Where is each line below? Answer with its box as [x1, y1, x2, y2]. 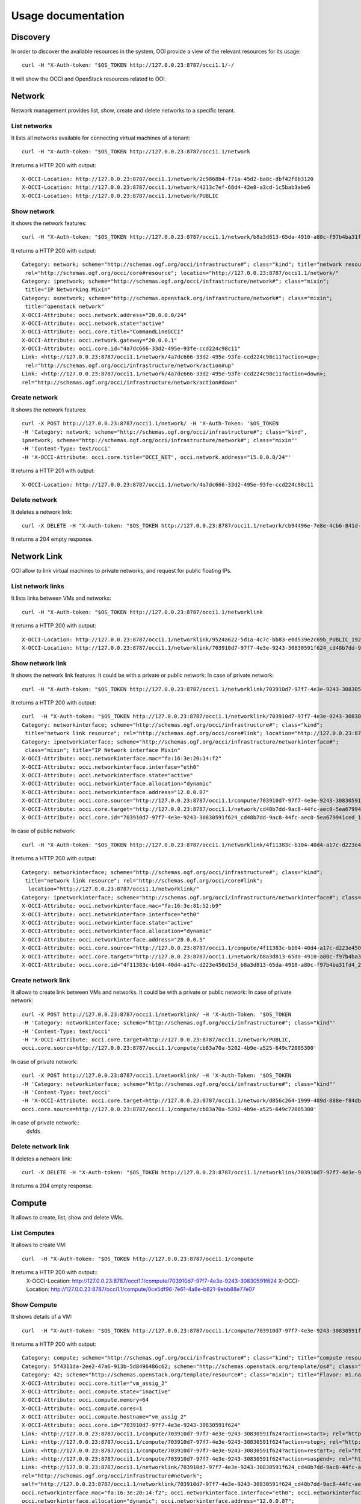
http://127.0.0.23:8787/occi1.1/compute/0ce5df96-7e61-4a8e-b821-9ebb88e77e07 [50, 1286, 255, 1293]
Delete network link [11, 1142, 69, 1151]
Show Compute [11, 1300, 57, 1308]
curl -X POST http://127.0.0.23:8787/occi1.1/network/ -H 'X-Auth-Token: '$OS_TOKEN [22, 420, 279, 427]
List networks [11, 122, 52, 130]
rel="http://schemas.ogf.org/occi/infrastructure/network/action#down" [22, 379, 238, 386]
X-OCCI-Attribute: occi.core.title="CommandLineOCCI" [22, 328, 184, 335]
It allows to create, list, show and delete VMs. [11, 1214, 123, 1221]
